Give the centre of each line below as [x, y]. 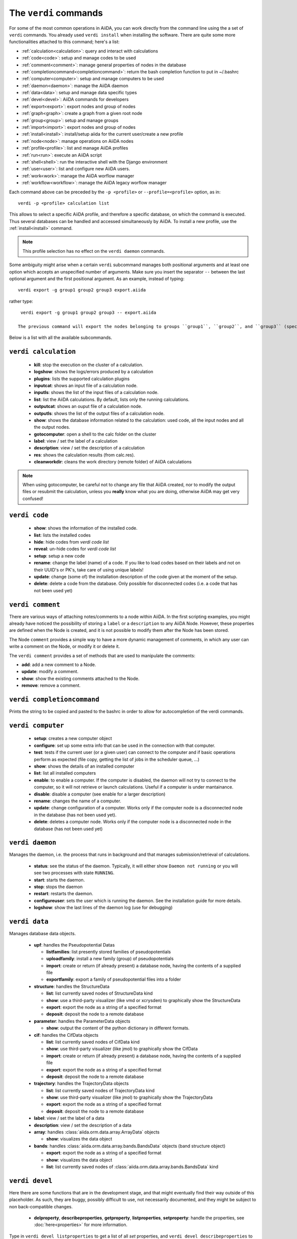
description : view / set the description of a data [83, 1125]
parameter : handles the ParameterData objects [82, 1021]
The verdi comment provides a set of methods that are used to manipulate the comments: [102, 655]
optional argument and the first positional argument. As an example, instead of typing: [97, 279]
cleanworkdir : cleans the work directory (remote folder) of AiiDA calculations [113, 462]
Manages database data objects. [43, 934]
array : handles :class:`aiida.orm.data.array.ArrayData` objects [97, 1132]
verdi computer [37, 725]
